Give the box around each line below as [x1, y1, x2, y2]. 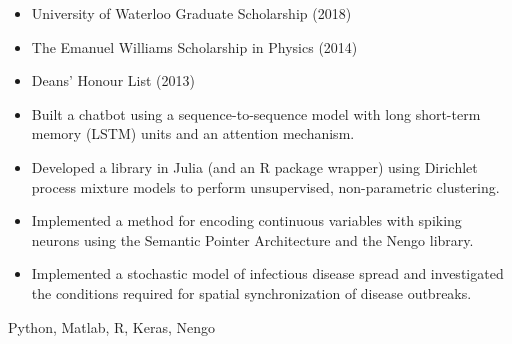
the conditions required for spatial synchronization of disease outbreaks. [31, 282, 472, 303]
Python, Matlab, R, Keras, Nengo [8, 316, 216, 337]
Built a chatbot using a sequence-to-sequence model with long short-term [31, 103, 481, 124]
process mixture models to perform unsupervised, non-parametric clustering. [31, 176, 500, 197]
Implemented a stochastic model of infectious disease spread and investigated [31, 263, 504, 284]
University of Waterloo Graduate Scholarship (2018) [31, 3, 352, 23]
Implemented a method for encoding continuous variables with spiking [31, 210, 462, 231]
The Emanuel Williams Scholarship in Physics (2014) [31, 36, 358, 57]
